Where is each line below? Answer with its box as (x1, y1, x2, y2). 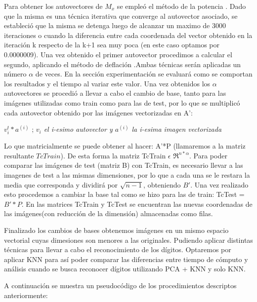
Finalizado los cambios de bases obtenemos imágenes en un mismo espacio (4, 225, 229, 235)
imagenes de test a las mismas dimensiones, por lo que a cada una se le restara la (4, 170, 250, 180)
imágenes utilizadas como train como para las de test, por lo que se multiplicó (4, 97, 240, 108)
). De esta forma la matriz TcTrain (60, 150, 166, 160)
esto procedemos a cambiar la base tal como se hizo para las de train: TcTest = (4, 189, 245, 199)
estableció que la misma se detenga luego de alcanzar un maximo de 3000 (4, 20, 226, 31)
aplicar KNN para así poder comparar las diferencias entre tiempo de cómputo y (4, 254, 248, 264)
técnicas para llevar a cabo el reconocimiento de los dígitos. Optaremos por (4, 244, 231, 255)
